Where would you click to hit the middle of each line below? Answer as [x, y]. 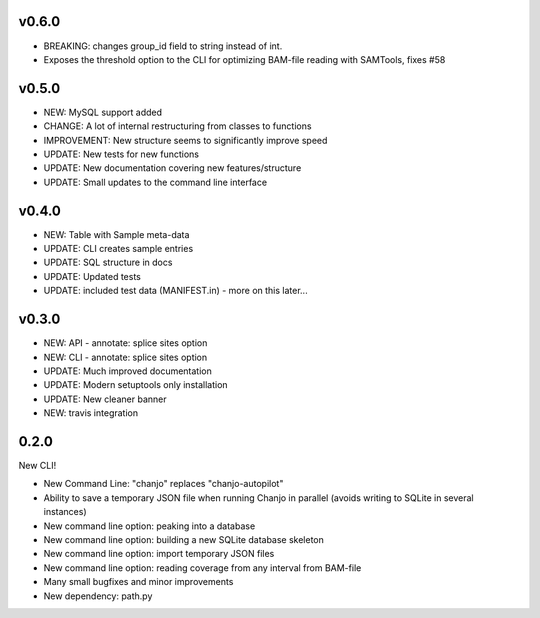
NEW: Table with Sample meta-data [116, 234]
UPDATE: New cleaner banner [105, 399]
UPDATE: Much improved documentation [127, 371]
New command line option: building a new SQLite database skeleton [184, 539]
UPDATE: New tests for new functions [121, 154]
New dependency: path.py [98, 596]
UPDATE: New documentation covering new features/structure [172, 168]
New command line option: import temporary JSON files [159, 554]
